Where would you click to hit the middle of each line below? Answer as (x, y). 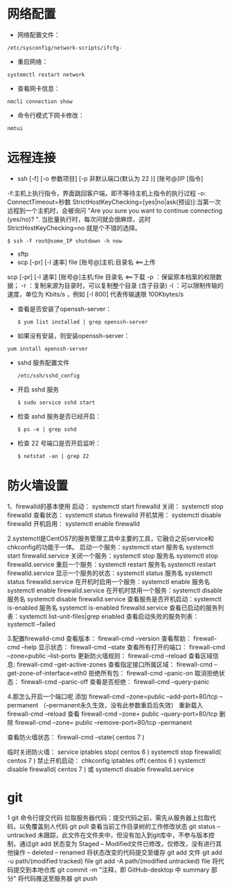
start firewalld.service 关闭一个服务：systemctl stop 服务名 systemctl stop (113, 556)
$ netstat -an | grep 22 (53, 456)
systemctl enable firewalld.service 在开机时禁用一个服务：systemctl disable (115, 590)
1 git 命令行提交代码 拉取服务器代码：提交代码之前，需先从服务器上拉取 (109, 818)
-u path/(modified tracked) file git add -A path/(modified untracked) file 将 (113, 861)
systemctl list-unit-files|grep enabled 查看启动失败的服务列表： (109, 616)
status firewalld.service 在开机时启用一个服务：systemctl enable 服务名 (109, 581)
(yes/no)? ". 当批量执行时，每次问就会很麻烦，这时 (79, 219)
